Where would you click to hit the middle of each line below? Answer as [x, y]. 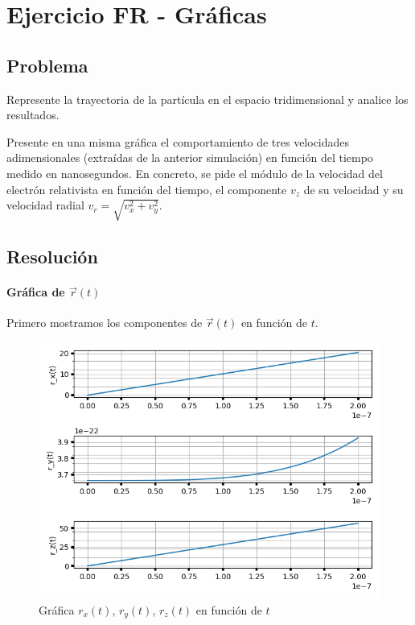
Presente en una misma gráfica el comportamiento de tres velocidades [178, 141]
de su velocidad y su [353, 189]
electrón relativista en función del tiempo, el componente [147, 189]
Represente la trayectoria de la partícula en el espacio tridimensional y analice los [207, 99]
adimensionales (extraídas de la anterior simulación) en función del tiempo [190, 157]
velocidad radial [45, 205]
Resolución [52, 257]
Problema [47, 65]
